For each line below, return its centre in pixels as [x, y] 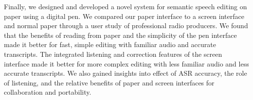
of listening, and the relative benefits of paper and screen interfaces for [109, 82]
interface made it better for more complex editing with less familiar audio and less [126, 63]
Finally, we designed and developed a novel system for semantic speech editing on [126, 6]
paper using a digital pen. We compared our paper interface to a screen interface [124, 16]
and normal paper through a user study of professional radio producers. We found [126, 25]
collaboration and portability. [48, 92]
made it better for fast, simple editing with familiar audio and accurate [110, 44]
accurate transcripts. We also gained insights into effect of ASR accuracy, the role [126, 73]
